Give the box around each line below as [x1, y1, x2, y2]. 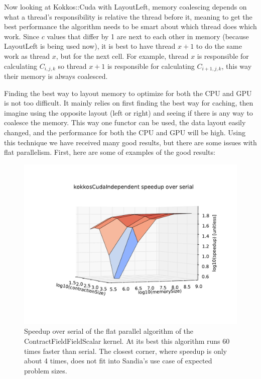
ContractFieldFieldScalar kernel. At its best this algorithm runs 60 [24, 335, 230, 346]
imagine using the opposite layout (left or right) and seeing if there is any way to [4, 107, 253, 118]
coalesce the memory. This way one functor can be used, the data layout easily [4, 117, 246, 128]
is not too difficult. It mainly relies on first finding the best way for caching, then [4, 98, 253, 108]
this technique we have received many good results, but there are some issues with [4, 137, 257, 147]
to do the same [196, 41, 242, 51]
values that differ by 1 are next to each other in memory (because [47, 31, 249, 41]
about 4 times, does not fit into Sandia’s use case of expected [24, 355, 212, 366]
